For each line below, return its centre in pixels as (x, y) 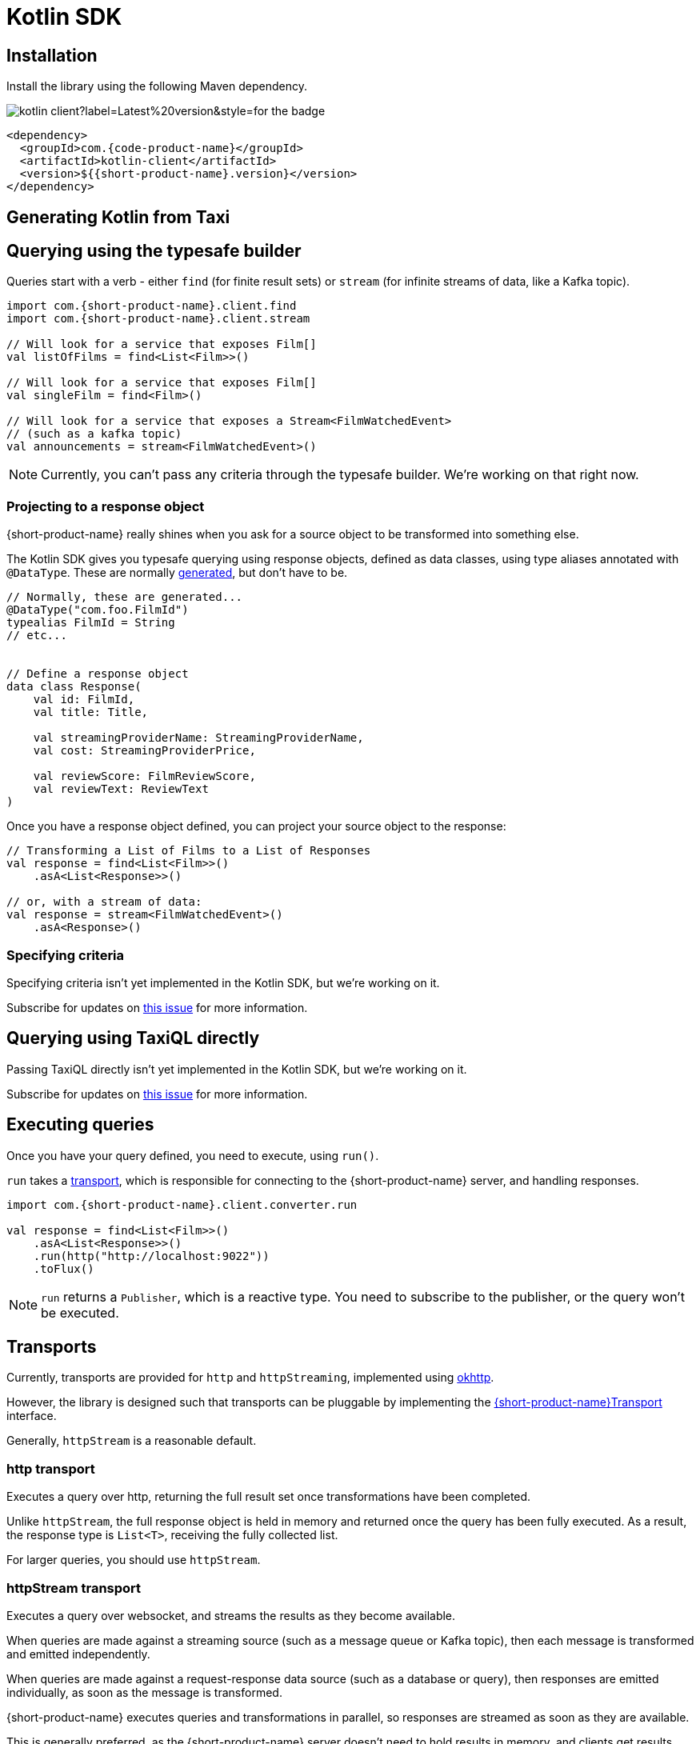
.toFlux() (64, 1268)
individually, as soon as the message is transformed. (144, 1692)
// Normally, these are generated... (125, 597)
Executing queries (80, 1125)
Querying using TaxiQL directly (133, 1038)
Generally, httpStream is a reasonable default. (132, 1441)
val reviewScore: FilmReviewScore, (144, 776)
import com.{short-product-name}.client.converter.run (182, 1204)
